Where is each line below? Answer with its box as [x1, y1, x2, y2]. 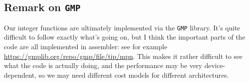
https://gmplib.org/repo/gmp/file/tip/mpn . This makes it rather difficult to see [4, 51, 243, 61]
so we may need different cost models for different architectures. [38, 69, 229, 80]
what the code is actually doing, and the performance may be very [4, 60, 202, 70]
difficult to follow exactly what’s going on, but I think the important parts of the [4, 32, 246, 42]
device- [204, 60, 225, 70]
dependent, [4, 69, 36, 80]
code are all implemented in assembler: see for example [4, 41, 167, 52]
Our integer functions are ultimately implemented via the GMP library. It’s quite [4, 22, 240, 32]
